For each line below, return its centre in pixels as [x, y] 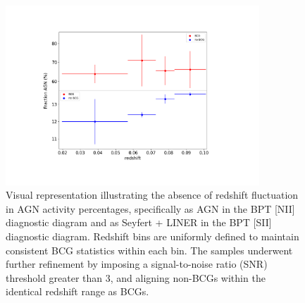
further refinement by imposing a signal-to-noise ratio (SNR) [137, 264]
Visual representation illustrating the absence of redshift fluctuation [152, 195]
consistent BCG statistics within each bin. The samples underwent [149, 250]
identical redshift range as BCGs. [77, 291]
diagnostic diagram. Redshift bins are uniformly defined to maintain [152, 236]
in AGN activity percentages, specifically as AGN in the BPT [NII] [150, 208]
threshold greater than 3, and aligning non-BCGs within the [136, 277]
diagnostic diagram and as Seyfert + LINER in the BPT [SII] [139, 222]
